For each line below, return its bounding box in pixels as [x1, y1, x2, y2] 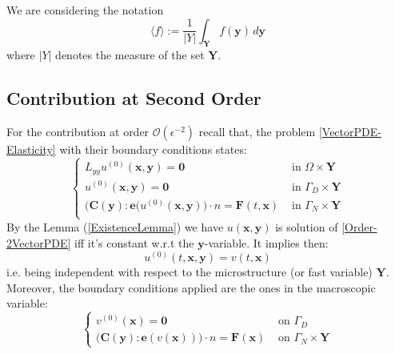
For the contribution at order [6, 123, 150, 140]
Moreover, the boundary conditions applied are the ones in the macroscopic [6, 279, 376, 296]
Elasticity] [6, 141, 56, 158]
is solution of [275, 218, 338, 235]
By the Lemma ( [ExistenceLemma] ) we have [6, 218, 224, 235]
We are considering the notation [6, 2, 164, 18]
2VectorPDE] [6, 234, 71, 251]
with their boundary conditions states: [59, 141, 247, 158]
